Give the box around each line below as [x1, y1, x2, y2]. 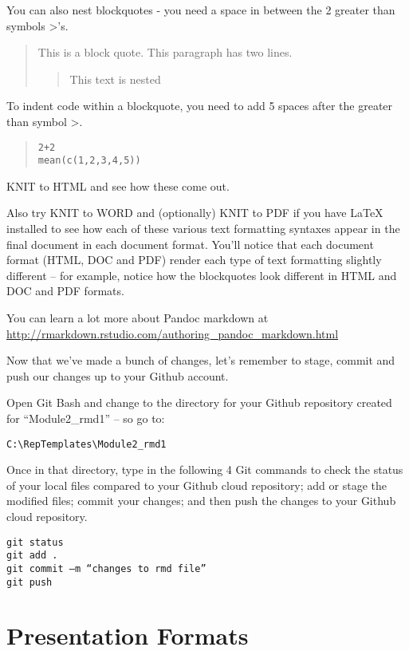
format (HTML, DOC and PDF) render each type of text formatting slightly [6, 251, 382, 268]
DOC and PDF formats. [6, 282, 124, 299]
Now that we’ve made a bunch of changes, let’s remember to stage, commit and [6, 352, 395, 369]
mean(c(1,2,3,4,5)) [37, 155, 141, 167]
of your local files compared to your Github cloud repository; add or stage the [6, 476, 387, 493]
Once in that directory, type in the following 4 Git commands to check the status [6, 461, 403, 478]
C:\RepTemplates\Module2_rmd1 [6, 438, 167, 450]
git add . [6, 550, 58, 562]
